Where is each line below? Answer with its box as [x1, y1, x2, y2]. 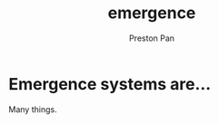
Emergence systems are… [8, 73, 212, 94]
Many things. [8, 103, 57, 115]
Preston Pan [129, 33, 174, 43]
